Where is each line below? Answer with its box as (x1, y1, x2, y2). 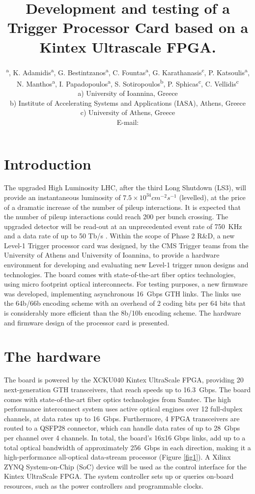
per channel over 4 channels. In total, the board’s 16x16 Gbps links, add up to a (4, 432, 246, 442)
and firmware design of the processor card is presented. (4, 317, 170, 327)
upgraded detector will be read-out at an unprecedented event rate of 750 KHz (4, 221, 242, 231)
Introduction (4, 154, 91, 174)
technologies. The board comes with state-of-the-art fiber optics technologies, (4, 269, 236, 279)
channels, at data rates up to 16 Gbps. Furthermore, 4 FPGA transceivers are (4, 413, 240, 423)
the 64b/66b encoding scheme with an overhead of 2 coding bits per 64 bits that (4, 298, 246, 308)
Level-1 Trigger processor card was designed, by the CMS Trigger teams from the (4, 240, 249, 250)
